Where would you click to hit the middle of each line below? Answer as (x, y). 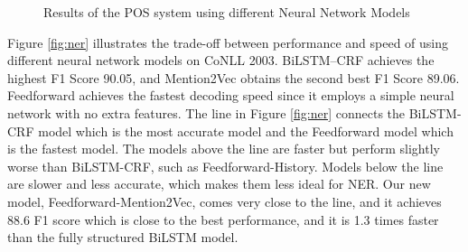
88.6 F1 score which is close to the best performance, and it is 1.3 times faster (223, 219)
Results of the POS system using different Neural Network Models (227, 12)
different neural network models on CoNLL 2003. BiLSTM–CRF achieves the (221, 60)
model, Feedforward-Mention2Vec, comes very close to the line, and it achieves (225, 201)
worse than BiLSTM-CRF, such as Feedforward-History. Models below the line (225, 166)
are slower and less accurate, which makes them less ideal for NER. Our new (219, 184)
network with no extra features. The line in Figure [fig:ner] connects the (206, 112)
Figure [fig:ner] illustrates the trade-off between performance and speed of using (228, 42)
